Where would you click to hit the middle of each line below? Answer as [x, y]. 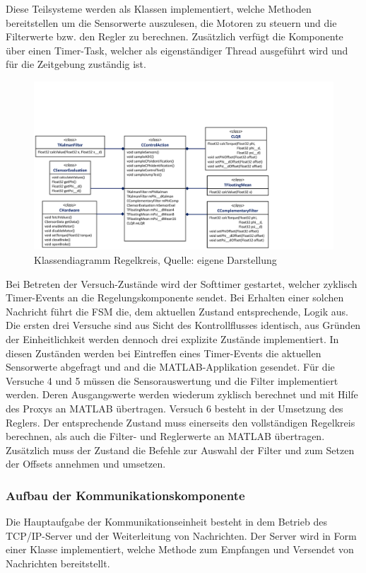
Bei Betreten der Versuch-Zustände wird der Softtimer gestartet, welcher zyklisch [182, 283]
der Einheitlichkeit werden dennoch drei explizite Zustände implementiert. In [172, 339]
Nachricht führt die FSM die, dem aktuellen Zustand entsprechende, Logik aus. [177, 311]
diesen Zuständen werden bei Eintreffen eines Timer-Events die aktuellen [164, 353]
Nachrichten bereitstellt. [58, 563]
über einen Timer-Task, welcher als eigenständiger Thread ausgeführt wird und [177, 50]
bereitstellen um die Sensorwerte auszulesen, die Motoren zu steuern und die [171, 22]
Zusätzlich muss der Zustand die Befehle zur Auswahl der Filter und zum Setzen [180, 450]
